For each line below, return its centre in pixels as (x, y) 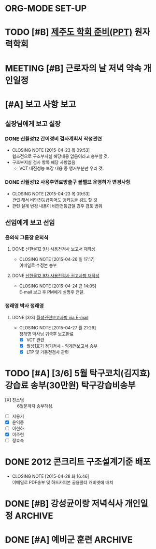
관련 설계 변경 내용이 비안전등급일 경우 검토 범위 (57, 206)
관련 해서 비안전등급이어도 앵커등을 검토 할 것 (55, 200)
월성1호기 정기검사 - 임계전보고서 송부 (62, 346)
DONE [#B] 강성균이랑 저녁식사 (64, 504)
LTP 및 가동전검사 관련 (48, 352)
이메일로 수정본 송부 (38, 265)
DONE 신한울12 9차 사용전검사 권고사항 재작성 (56, 276)
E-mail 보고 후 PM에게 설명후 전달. (52, 292)
